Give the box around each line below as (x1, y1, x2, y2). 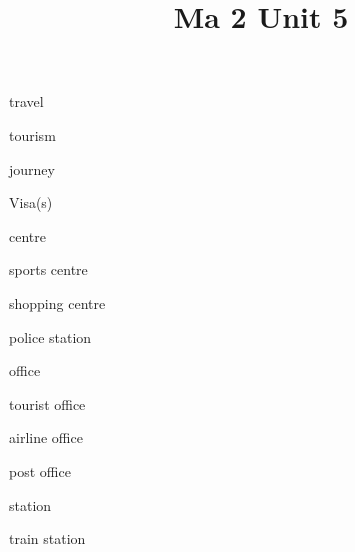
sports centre (9, 259, 88, 280)
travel (9, 91, 44, 112)
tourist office (9, 393, 86, 414)
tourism (9, 124, 56, 145)
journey (9, 158, 55, 179)
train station (9, 528, 86, 549)
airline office (9, 427, 83, 448)
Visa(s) (9, 192, 53, 213)
